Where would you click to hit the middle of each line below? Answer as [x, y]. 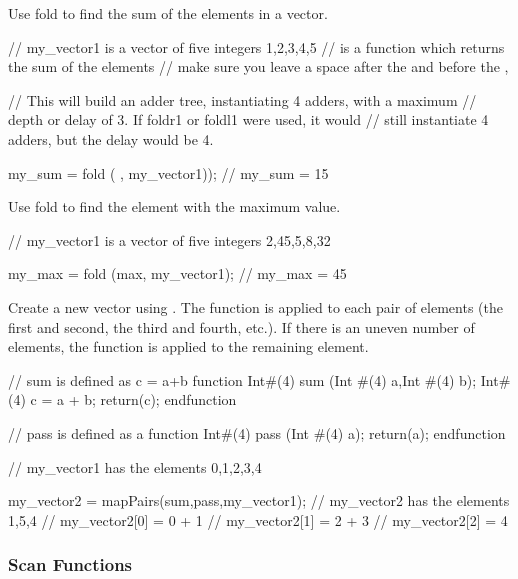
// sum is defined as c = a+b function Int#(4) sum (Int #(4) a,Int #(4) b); [242, 379]
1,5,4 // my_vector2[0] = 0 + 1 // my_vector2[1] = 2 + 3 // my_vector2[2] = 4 [258, 519]
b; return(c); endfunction [160, 399]
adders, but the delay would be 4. [111, 138]
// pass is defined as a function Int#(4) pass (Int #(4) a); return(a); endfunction [257, 432]
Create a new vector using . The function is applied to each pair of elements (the [255, 306]
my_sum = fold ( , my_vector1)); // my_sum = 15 [168, 172]
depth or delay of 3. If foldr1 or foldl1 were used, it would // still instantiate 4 [248, 119]
